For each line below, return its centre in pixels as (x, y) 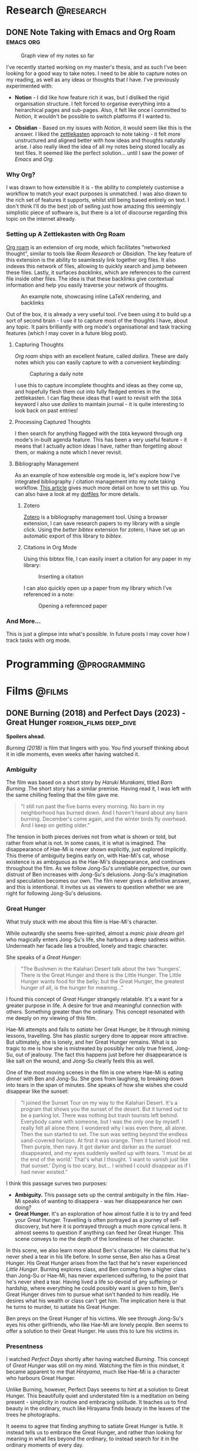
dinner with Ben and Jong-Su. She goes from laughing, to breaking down (95, 1079)
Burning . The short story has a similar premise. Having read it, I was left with (99, 789)
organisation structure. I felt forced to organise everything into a (92, 104)
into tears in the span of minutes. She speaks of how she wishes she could (97, 1085)
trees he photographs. (33, 1414)
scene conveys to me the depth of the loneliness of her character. (95, 1238)
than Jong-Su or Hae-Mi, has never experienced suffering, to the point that (97, 1275)
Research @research (56, 10)
